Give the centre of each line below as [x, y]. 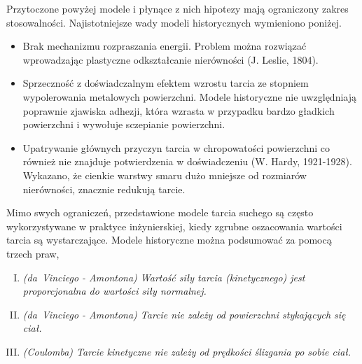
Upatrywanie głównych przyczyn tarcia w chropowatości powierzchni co [176, 147]
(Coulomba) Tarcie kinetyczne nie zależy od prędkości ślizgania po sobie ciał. [187, 351]
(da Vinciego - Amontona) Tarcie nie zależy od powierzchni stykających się [184, 314]
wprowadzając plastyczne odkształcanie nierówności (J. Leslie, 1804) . [170, 59]
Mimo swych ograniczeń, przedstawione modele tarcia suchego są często [160, 212]
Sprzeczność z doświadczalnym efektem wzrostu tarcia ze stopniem [166, 83]
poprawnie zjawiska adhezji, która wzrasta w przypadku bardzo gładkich [179, 110]
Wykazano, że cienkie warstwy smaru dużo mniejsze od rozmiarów [165, 175]
